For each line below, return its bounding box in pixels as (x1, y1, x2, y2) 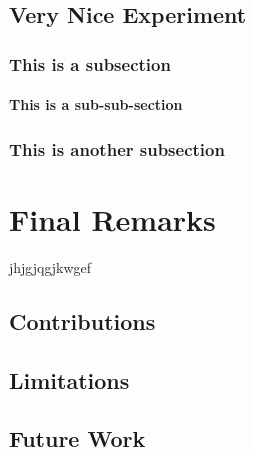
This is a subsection (9, 51, 171, 76)
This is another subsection (9, 136, 225, 161)
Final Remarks (9, 198, 216, 239)
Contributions (9, 305, 156, 336)
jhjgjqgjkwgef (9, 256, 92, 277)
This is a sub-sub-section (9, 94, 183, 115)
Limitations (9, 364, 130, 395)
